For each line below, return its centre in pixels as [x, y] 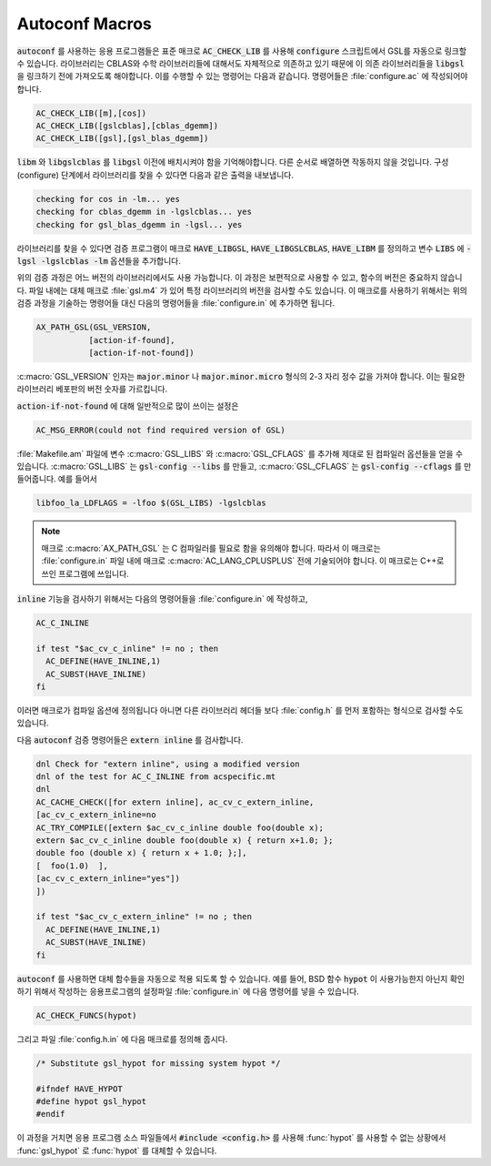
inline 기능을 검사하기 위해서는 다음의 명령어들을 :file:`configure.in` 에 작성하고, [162, 598]
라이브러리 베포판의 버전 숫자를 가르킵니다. [92, 389]
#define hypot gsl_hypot [91, 1102]
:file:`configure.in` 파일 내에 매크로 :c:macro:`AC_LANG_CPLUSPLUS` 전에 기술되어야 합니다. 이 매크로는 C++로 [243, 561]
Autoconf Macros [84, 24]
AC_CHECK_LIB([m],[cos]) [91, 113]
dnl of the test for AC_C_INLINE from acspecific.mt [156, 777]
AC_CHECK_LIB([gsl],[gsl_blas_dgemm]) [122, 138]
